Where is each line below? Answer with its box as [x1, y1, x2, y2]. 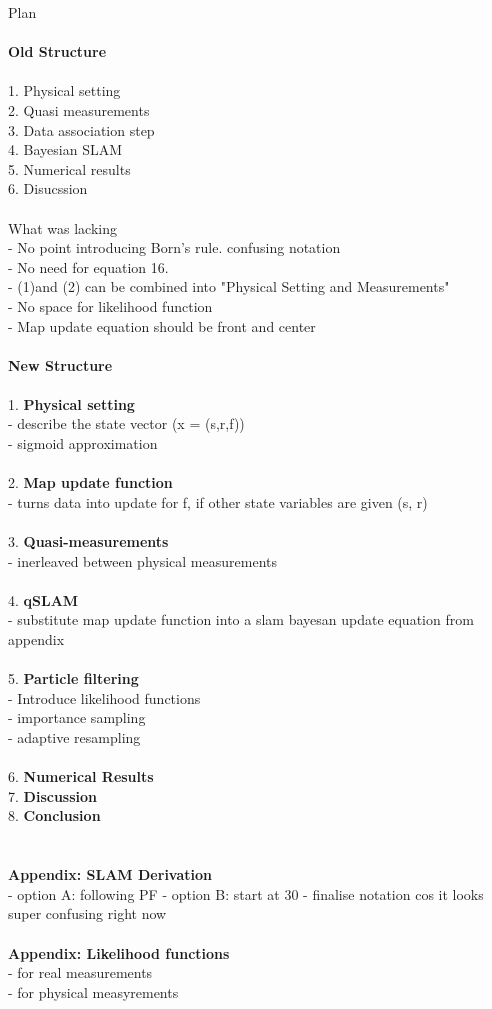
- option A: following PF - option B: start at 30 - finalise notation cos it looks [8, 883, 484, 904]
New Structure [8, 354, 113, 375]
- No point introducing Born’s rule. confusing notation [8, 237, 341, 258]
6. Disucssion [8, 178, 88, 199]
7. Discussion [8, 785, 98, 806]
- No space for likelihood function [8, 295, 213, 316]
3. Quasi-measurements [8, 531, 169, 552]
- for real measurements [8, 962, 153, 983]
